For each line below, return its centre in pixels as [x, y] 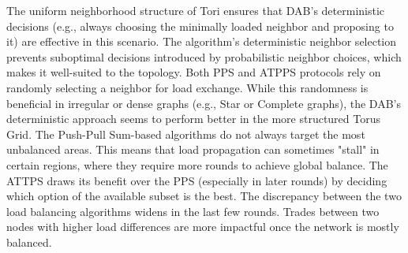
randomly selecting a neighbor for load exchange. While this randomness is [187, 87]
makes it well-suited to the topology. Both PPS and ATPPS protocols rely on [194, 72]
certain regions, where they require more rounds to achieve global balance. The [197, 164]
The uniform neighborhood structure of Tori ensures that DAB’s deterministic [196, 10]
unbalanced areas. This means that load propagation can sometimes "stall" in [193, 149]
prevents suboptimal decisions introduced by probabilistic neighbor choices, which [204, 56]
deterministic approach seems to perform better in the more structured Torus [193, 119]
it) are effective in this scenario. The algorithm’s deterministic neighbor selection [202, 41]
